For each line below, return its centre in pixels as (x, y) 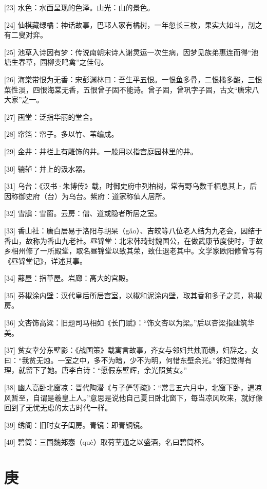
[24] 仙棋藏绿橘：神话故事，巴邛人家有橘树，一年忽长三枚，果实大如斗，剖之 (133, 24)
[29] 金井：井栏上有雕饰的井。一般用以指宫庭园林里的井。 (101, 151)
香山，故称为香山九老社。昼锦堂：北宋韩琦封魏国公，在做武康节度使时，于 (130, 240)
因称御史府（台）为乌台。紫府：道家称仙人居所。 (87, 196)
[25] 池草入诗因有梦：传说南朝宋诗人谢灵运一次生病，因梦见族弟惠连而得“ (128, 52)
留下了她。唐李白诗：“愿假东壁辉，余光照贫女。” (106, 370)
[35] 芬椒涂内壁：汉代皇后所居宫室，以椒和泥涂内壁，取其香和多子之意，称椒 (133, 295)
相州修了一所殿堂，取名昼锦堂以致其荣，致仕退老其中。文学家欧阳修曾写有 (137, 251)
